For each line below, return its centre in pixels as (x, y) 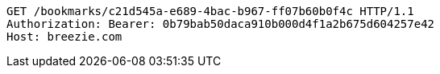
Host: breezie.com (64, 37)
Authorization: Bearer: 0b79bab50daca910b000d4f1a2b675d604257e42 (221, 24)
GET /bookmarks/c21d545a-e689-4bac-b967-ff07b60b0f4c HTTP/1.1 (210, 11)
